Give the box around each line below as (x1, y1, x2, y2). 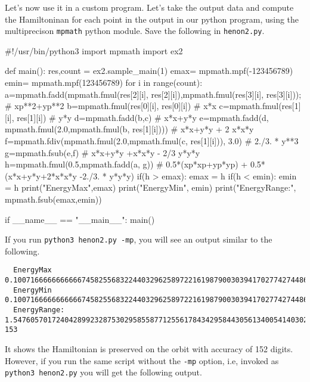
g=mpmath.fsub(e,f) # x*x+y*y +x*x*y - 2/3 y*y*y (5, 146, 200, 159)
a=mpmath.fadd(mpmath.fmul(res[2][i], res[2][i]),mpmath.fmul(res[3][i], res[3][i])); (5, 88, 302, 100)
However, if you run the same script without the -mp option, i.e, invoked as (5, 354, 279, 367)
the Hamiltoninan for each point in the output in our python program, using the (5, 13, 299, 25)
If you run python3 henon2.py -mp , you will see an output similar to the (5, 233, 272, 246)
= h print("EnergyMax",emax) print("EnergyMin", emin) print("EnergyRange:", (5, 181, 296, 194)
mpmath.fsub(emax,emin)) (5, 192, 102, 205)
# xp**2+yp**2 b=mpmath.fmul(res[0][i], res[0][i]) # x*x (5, 100, 216, 112)
